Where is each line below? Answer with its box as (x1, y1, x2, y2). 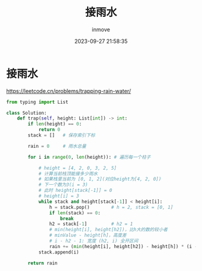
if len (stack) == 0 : (49, 209, 101, 216)
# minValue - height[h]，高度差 (49, 232, 127, 238)
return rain (28, 260, 58, 266)
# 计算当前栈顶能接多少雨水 (38, 170, 98, 177)
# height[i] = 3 (38, 193, 79, 199)
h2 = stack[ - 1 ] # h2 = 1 (49, 221, 133, 227)
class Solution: (6, 110, 47, 116)
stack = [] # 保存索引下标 (28, 132, 96, 139)
